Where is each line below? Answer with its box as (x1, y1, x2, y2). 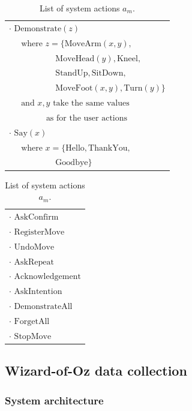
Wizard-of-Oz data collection (5, 361, 187, 380)
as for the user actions (46, 113, 128, 122)
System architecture (5, 392, 104, 407)
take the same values (53, 99, 130, 108)
